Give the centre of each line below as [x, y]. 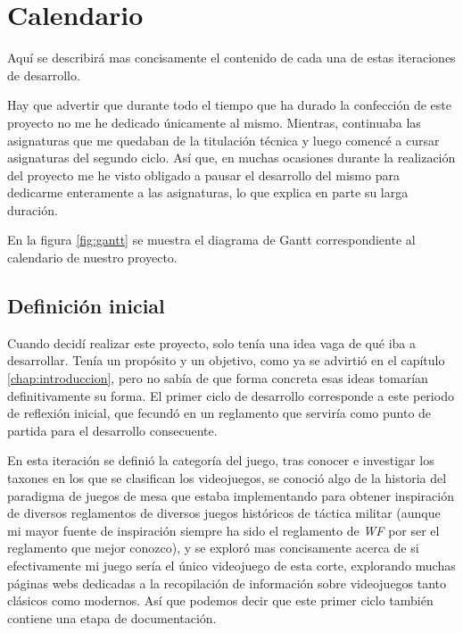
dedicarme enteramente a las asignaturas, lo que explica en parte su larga [208, 192]
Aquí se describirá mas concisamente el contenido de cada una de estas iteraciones [231, 58]
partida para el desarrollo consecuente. [112, 430]
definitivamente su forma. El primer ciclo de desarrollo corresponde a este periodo [231, 395]
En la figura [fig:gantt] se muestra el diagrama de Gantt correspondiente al [211, 240]
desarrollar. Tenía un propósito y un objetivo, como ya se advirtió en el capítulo [226, 360]
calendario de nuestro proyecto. [92, 258]
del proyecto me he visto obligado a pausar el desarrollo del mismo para [203, 175]
